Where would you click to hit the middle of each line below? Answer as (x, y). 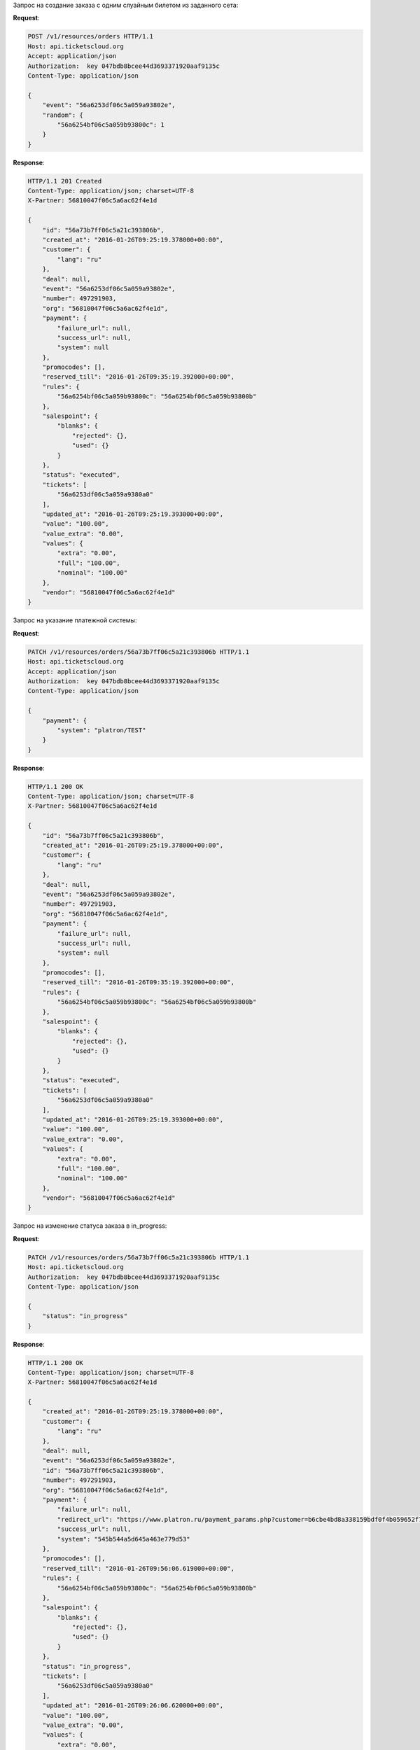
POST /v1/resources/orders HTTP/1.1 (91, 36)
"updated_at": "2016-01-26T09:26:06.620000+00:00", (133, 1706)
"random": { (63, 115)
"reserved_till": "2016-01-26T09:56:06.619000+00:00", (138, 1568)
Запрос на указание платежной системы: (75, 620)
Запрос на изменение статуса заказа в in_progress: (90, 1226)
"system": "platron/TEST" (101, 730)
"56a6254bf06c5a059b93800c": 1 (111, 125)
